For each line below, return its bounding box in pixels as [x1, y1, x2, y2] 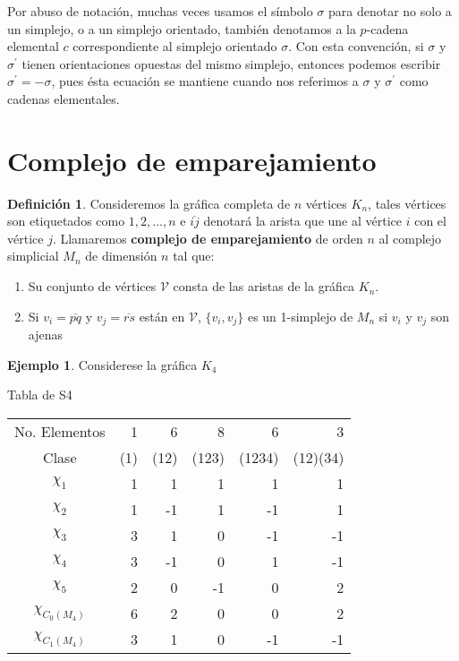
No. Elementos [14, 420, 106, 442]
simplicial [7, 246, 59, 265]
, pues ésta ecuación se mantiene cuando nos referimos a [51, 72, 359, 90]
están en [139, 306, 185, 325]
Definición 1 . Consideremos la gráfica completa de [7, 193, 291, 212]
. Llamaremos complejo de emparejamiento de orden [52, 228, 363, 247]
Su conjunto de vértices [28, 277, 157, 296]
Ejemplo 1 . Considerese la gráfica [7, 355, 198, 373]
